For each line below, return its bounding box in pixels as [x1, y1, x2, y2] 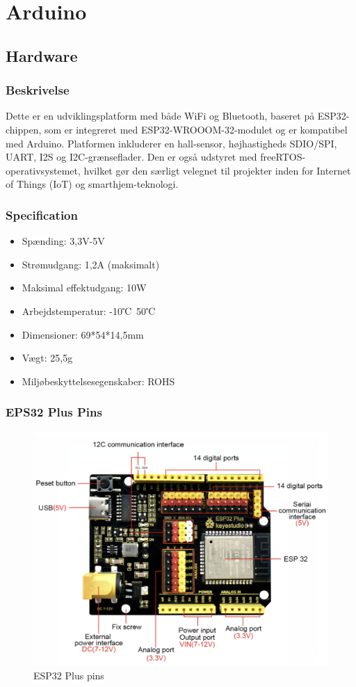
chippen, [6, 122, 42, 136]
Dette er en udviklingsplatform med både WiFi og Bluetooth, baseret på [6, 108, 315, 123]
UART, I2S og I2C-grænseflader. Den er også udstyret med [6, 149, 257, 164]
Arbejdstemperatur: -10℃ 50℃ [22, 303, 156, 318]
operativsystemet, [6, 163, 81, 177]
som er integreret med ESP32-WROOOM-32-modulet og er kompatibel [44, 122, 348, 136]
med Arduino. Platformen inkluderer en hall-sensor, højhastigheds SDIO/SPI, [6, 136, 337, 150]
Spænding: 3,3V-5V [22, 234, 105, 248]
